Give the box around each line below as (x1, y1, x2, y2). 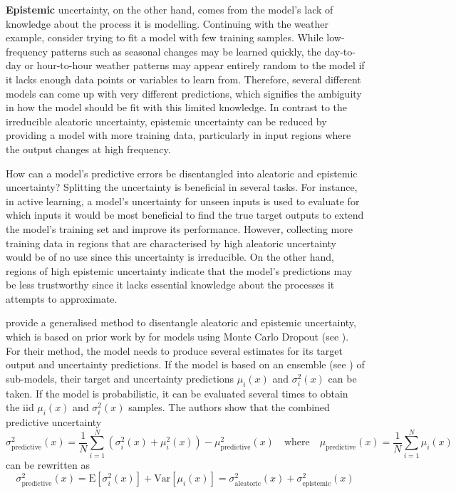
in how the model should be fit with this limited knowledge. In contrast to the (6, 100, 347, 115)
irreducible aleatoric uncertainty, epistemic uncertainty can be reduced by (6, 113, 327, 128)
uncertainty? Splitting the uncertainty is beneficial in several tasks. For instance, (6, 180, 358, 194)
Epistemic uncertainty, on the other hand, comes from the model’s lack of (6, 2, 333, 16)
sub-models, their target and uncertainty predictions (6, 370, 234, 385)
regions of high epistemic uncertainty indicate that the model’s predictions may (6, 263, 353, 278)
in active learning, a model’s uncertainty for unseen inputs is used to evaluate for (6, 193, 360, 208)
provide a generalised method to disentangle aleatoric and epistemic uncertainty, (6, 315, 356, 330)
